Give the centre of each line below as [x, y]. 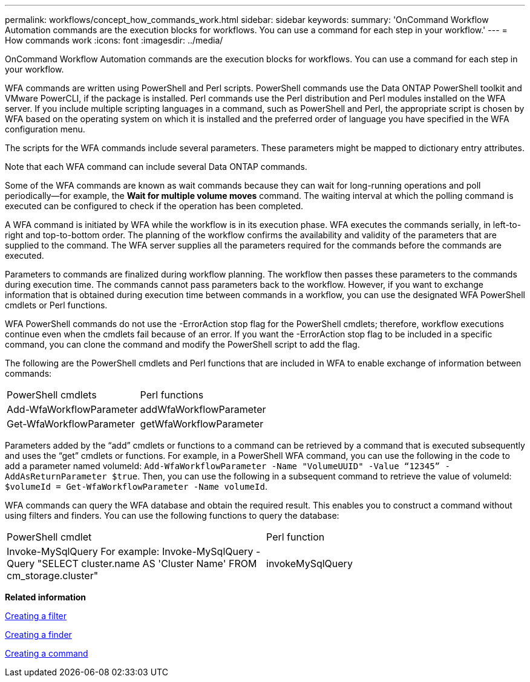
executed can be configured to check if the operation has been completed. [154, 206]
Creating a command [47, 653]
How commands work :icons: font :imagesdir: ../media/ [114, 40]
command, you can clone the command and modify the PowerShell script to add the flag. [182, 344]
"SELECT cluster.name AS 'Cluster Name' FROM [147, 563]
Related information [46, 597]
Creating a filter [36, 616]
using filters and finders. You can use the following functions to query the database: [172, 515]
